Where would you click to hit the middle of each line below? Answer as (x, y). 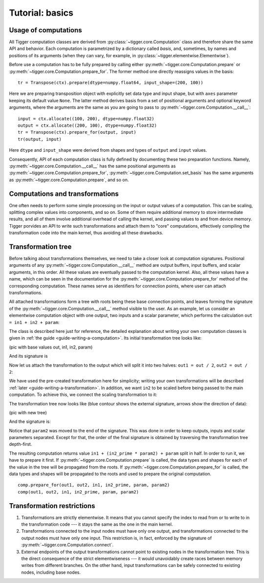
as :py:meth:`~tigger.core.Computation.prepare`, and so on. (69, 180)
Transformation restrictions (52, 506)
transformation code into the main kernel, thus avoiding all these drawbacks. (86, 233)
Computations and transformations (64, 194)
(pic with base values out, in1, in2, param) (51, 347)
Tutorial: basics (41, 13)
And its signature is (28, 356)
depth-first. (21, 444)
